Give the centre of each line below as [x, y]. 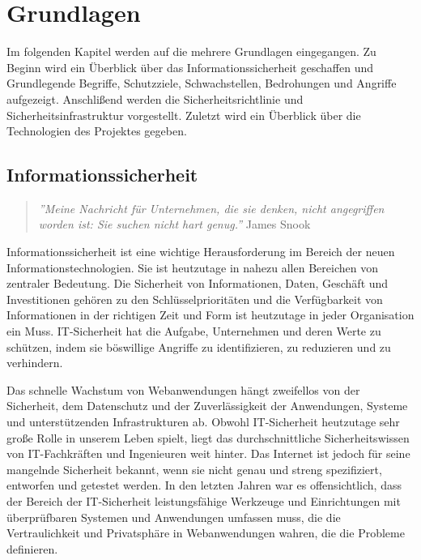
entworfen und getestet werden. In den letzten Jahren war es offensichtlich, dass [204, 485]
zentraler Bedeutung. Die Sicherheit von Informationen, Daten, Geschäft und [198, 283]
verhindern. [35, 363]
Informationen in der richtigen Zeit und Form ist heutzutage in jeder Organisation [210, 315]
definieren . [32, 548]
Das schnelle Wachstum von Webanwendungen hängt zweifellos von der [183, 389]
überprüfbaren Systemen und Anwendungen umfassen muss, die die [174, 517]
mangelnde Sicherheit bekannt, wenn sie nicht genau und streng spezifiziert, [194, 469]
